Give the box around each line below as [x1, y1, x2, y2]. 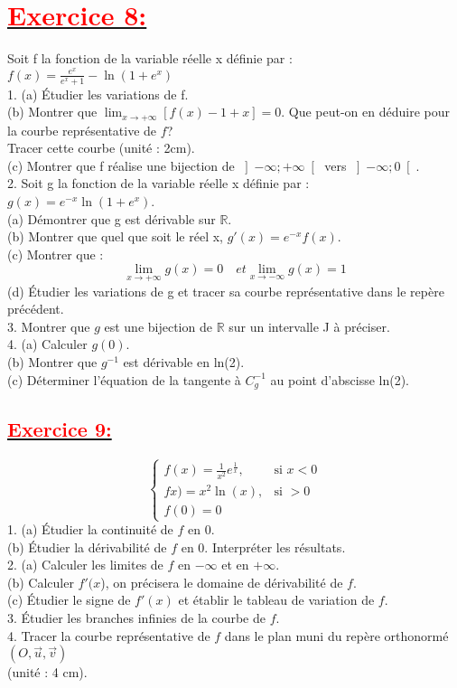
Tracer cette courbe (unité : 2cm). [7, 138, 195, 157]
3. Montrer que [7, 316, 90, 335]
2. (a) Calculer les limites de [7, 555, 163, 574]
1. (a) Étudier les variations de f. [7, 84, 189, 103]
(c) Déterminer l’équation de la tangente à [7, 370, 241, 389]
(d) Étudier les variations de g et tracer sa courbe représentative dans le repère [7, 281, 444, 300]
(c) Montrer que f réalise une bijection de [7, 156, 235, 174]
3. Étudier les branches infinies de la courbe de [7, 608, 266, 627]
